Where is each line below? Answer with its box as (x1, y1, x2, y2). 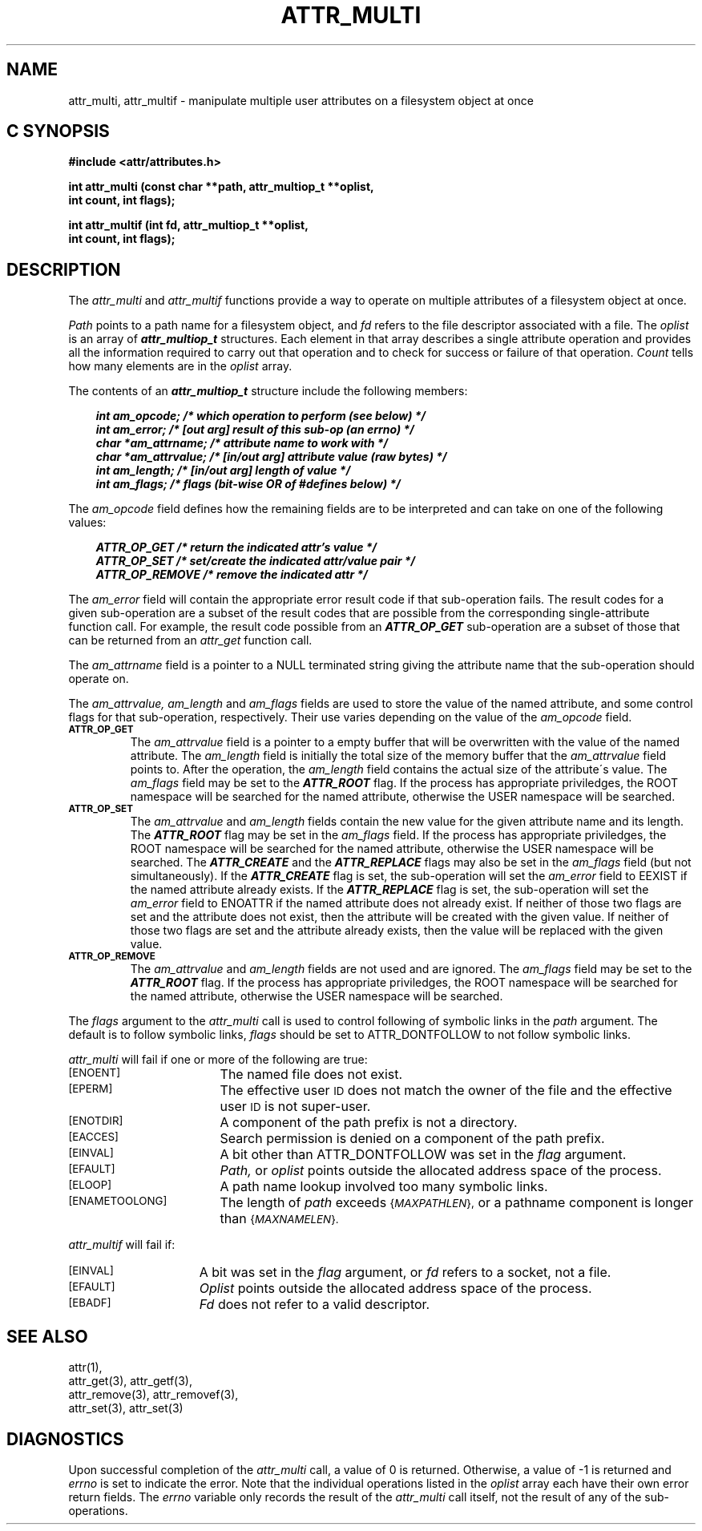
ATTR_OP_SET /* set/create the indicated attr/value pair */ (95, 554, 416, 568)
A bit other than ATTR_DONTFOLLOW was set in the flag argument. (220, 1146, 627, 1163)
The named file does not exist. (220, 1066, 403, 1083)
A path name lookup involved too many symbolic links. (220, 1178, 548, 1195)
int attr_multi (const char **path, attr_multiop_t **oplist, (68, 180, 374, 194)
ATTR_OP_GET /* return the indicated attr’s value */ (95, 540, 377, 555)
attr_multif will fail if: (68, 1238, 175, 1252)
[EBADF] (68, 1296, 111, 1310)
